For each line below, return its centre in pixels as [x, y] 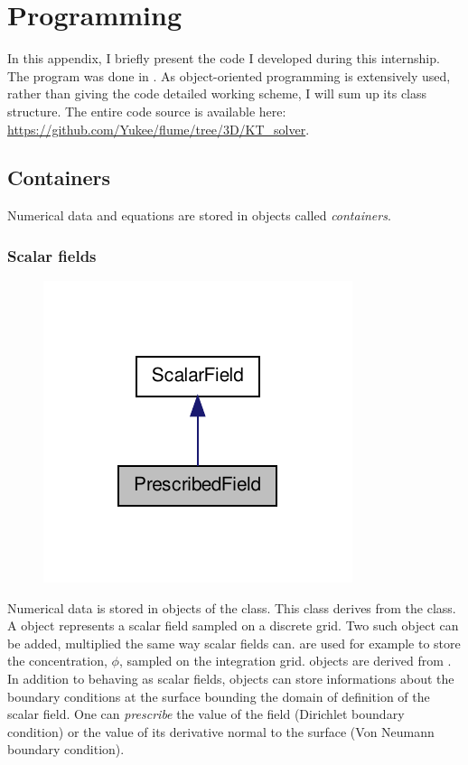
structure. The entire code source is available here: [147, 111]
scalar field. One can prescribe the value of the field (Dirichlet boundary [206, 714]
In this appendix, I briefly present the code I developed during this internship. [224, 58]
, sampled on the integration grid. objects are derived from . [285, 661]
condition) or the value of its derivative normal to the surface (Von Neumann [221, 731]
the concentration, [57, 661]
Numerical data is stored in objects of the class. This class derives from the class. [232, 607]
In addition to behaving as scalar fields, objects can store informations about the [231, 679]
